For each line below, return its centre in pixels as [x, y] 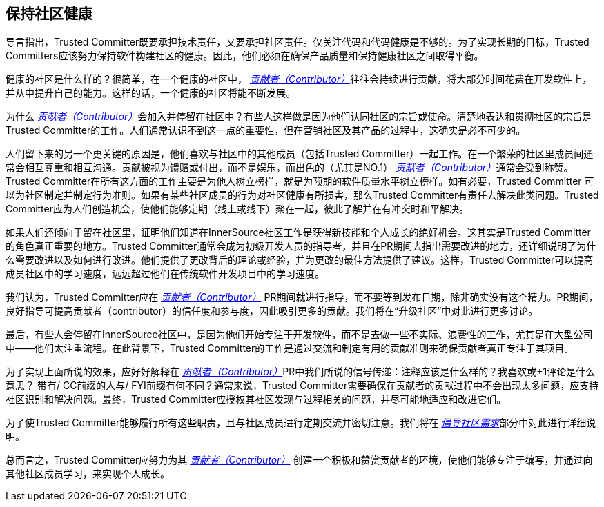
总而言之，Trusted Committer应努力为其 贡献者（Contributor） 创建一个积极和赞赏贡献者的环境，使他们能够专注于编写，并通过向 [299, 460]
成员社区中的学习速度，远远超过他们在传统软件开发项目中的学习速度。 [165, 274]
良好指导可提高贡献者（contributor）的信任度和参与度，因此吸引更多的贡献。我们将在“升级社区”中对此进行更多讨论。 [272, 311]
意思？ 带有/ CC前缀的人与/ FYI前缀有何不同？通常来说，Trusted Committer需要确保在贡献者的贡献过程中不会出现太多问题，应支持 [302, 386]
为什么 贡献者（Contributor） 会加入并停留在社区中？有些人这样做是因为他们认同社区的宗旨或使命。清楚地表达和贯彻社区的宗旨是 [299, 117]
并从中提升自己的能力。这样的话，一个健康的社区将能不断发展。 [150, 93]
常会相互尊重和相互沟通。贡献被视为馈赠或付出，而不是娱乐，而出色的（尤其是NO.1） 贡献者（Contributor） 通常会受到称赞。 [290, 168]
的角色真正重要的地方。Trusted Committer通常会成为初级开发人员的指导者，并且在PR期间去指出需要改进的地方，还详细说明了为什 [301, 246]
